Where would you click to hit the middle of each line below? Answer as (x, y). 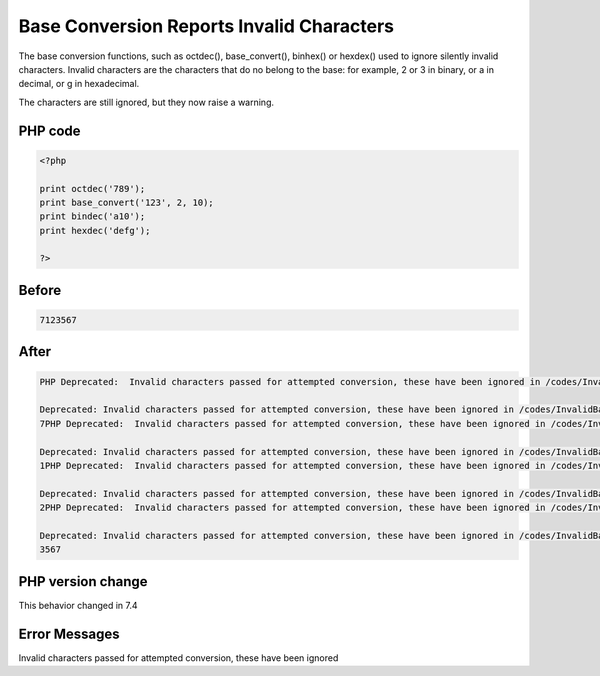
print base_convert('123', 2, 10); (126, 202)
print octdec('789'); (92, 188)
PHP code (49, 130)
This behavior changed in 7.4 (78, 605)
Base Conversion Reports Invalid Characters (206, 26)
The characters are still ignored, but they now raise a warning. (146, 102)
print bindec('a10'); (92, 216)
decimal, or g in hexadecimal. (79, 84)
